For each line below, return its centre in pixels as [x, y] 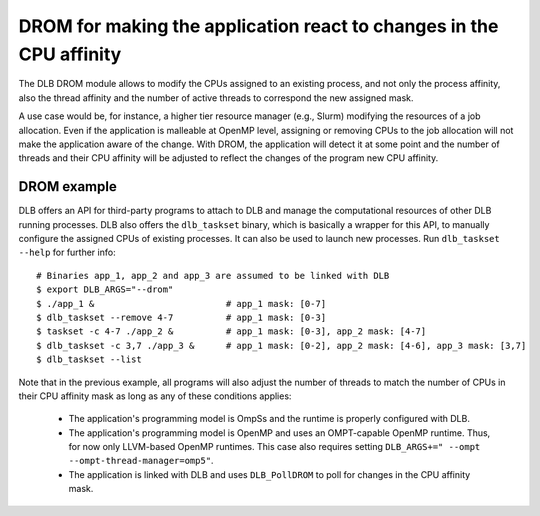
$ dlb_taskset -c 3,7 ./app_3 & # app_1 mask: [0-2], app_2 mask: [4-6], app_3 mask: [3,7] [281, 345]
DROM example [67, 186]
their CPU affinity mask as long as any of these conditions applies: [155, 396]
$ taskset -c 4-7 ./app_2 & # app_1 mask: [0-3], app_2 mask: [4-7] [231, 331]
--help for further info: [67, 252]
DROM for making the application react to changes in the [258, 26]
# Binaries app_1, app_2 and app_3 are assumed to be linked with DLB [213, 275]
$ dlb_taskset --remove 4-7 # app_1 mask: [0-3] [181, 317]
